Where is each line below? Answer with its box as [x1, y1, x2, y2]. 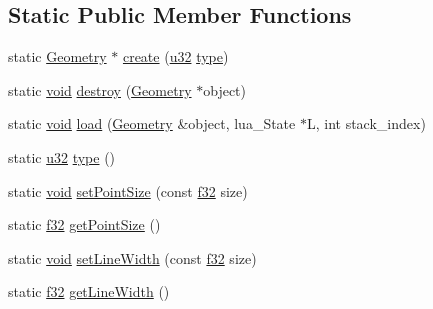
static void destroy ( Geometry [8, 79, 192, 100]
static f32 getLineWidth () [8, 281, 170, 302]
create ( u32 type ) [122, 46, 229, 67]
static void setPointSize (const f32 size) [8, 180, 248, 201]
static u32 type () [8, 146, 116, 167]
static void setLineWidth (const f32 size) [8, 247, 257, 268]
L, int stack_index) [306, 113, 426, 134]
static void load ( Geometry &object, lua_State [8, 113, 296, 134]
